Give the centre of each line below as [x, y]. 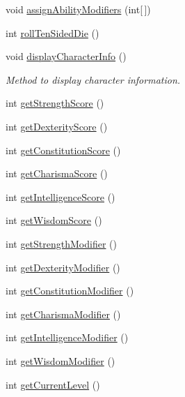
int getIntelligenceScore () [61, 196]
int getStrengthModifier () [61, 243]
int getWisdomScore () [54, 220]
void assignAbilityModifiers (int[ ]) [78, 9]
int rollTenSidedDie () [53, 32]
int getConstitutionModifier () [70, 291]
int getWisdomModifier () [61, 360]
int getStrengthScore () [55, 103]
